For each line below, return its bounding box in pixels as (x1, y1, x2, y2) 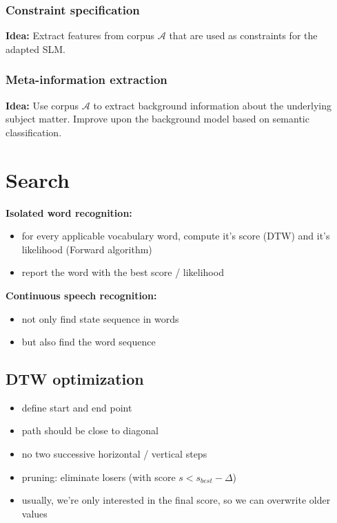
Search (6, 165, 70, 193)
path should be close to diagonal (21, 423, 159, 438)
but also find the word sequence (21, 334, 156, 349)
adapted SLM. (6, 41, 65, 56)
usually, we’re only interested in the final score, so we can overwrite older (21, 493, 331, 507)
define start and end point (21, 400, 132, 414)
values (21, 506, 48, 520)
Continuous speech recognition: (6, 288, 157, 302)
